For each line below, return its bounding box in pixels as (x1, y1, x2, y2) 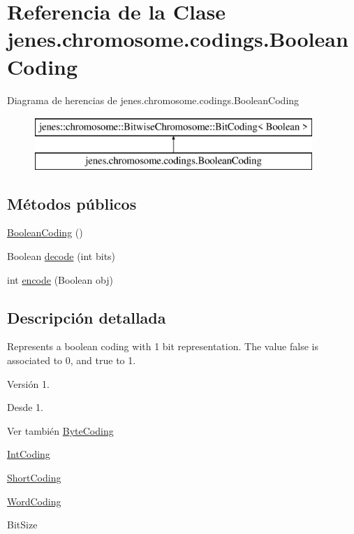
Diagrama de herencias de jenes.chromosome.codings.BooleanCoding (7, 92, 300, 107)
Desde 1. (7, 400, 43, 414)
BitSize (7, 517, 38, 532)
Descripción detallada (7, 306, 166, 328)
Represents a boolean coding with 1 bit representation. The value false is (7, 339, 318, 354)
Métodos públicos (7, 192, 137, 214)
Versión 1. (7, 376, 50, 391)
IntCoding (7, 447, 50, 461)
